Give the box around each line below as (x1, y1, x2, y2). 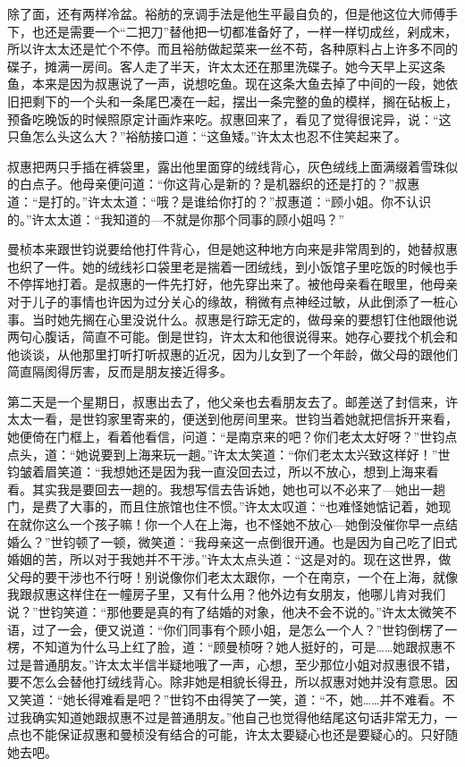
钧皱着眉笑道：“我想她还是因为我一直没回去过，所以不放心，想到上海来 (7, 462, 427, 481)
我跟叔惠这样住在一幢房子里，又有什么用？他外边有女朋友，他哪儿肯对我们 (7, 585, 445, 603)
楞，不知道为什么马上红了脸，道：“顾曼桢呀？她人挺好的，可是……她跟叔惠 (7, 637, 444, 656)
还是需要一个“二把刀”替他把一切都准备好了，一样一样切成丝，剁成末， (44, 21, 458, 40)
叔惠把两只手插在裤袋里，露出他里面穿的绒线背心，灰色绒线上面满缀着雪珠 (7, 156, 445, 175)
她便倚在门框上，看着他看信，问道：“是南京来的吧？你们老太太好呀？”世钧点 (7, 427, 458, 446)
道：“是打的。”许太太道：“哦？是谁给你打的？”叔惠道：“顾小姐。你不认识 (7, 191, 432, 210)
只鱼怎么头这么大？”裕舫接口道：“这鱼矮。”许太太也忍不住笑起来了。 (7, 127, 407, 146)
